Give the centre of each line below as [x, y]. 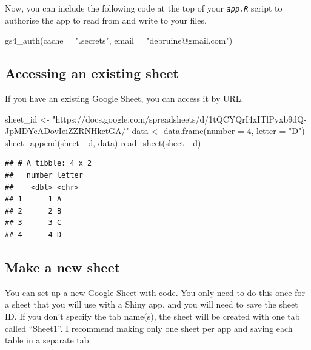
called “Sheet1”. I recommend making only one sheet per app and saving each [149, 328]
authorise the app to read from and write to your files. [106, 20]
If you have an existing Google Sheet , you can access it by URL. [124, 99]
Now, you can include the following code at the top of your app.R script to [144, 8]
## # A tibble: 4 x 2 [48, 163]
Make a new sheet [63, 267]
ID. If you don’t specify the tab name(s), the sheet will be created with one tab [152, 316]
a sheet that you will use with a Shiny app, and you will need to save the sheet [152, 304]
